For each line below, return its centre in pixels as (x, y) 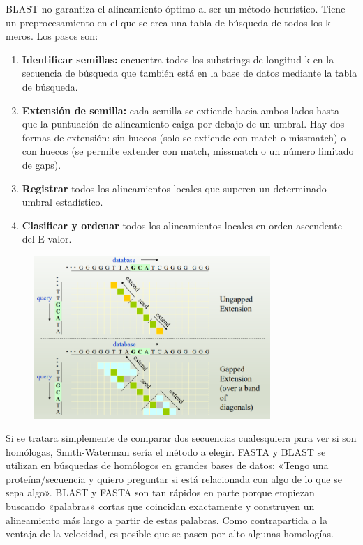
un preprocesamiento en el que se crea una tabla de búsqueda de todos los (164, 22)
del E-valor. (47, 239)
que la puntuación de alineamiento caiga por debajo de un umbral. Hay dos (183, 124)
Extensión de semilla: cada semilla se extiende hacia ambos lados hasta (181, 110)
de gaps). (42, 164)
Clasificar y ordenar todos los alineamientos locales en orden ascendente (182, 225)
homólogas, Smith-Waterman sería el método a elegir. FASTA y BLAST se (166, 451)
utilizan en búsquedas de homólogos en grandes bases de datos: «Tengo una (167, 465)
